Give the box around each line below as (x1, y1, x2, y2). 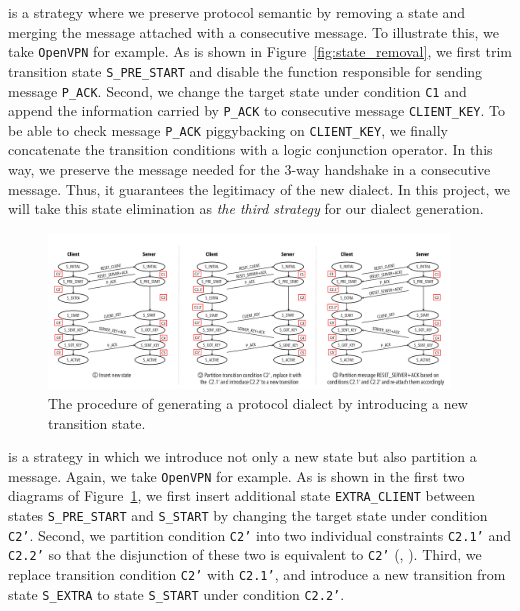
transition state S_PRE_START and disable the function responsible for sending (8, 60, 483, 81)
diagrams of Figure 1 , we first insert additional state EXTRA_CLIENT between (8, 485, 475, 506)
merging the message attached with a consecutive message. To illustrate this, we (8, 21, 499, 42)
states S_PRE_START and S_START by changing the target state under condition (8, 505, 488, 526)
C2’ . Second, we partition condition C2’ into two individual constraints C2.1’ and (8, 524, 511, 545)
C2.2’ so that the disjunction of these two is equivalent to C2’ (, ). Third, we (8, 544, 482, 565)
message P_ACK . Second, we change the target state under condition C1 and (8, 80, 467, 101)
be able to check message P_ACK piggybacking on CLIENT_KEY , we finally (8, 119, 449, 140)
